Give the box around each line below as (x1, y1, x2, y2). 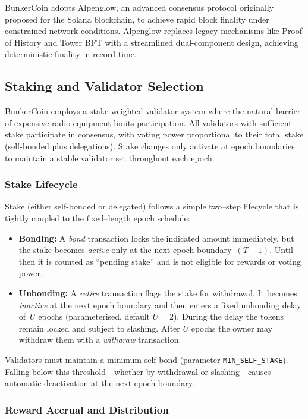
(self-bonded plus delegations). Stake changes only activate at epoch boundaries (5, 139, 295, 152)
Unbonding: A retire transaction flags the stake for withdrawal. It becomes (18, 286, 297, 299)
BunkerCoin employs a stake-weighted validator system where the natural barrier (5, 105, 301, 117)
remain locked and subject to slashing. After (18, 321, 180, 334)
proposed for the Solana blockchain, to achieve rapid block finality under (5, 12, 269, 25)
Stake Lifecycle (5, 177, 78, 192)
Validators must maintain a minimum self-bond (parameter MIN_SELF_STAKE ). (5, 353, 288, 365)
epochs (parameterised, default (38, 310, 150, 323)
